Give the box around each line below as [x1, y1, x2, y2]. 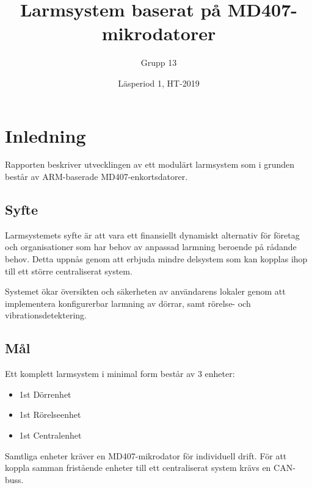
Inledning [5, 123, 86, 148]
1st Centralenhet [19, 428, 82, 441]
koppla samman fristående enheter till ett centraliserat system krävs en [5, 461, 271, 474]
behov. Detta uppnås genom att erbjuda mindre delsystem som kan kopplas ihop [5, 253, 308, 265]
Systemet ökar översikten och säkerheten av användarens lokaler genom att [5, 285, 286, 298]
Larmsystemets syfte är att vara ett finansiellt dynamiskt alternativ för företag [5, 228, 300, 241]
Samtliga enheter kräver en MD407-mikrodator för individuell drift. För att [5, 449, 287, 462]
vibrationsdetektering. [5, 309, 87, 321]
